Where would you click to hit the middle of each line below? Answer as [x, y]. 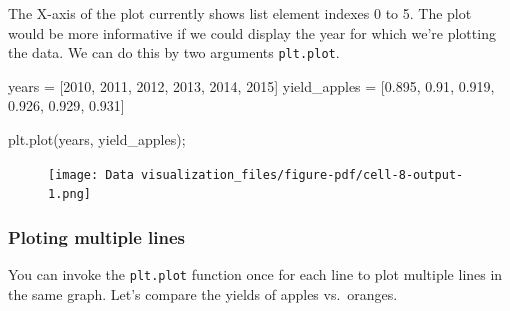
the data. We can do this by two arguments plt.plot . [174, 52]
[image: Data [91, 174]
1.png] [69, 194]
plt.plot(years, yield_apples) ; [97, 139]
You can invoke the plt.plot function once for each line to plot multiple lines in [255, 274]
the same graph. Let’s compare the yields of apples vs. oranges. [203, 293]
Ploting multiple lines [96, 236]
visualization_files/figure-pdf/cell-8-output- [302, 174]
